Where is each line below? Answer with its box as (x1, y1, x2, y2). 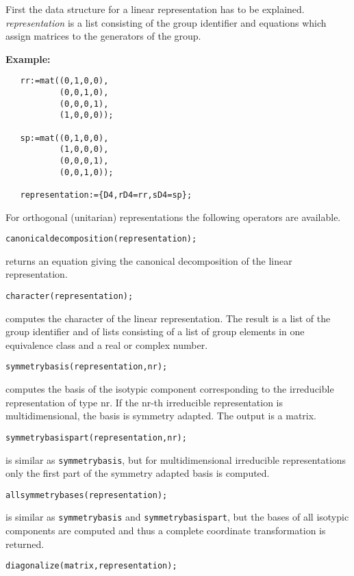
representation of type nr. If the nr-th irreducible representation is (5, 395, 283, 409)
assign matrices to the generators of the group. (5, 29, 201, 43)
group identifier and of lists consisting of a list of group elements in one (5, 324, 305, 339)
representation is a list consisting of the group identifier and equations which (5, 15, 327, 29)
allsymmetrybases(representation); (5, 490, 168, 500)
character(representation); (5, 291, 134, 302)
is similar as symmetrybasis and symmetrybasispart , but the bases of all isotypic (5, 510, 349, 524)
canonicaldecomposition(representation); (5, 234, 197, 244)
